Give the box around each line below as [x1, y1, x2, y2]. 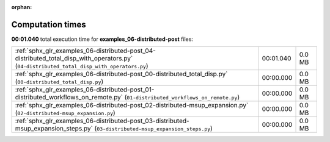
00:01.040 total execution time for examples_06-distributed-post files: [11, 35, 194, 43]
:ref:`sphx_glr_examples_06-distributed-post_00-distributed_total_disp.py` [15, 70, 228, 79]
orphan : [11, 4, 32, 10]
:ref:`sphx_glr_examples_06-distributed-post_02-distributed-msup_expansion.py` [15, 101, 249, 110]
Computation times [11, 19, 86, 30]
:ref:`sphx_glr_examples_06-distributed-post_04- [15, 46, 156, 55]
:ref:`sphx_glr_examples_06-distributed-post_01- [15, 85, 155, 94]
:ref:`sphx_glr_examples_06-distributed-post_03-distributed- [15, 116, 189, 125]
